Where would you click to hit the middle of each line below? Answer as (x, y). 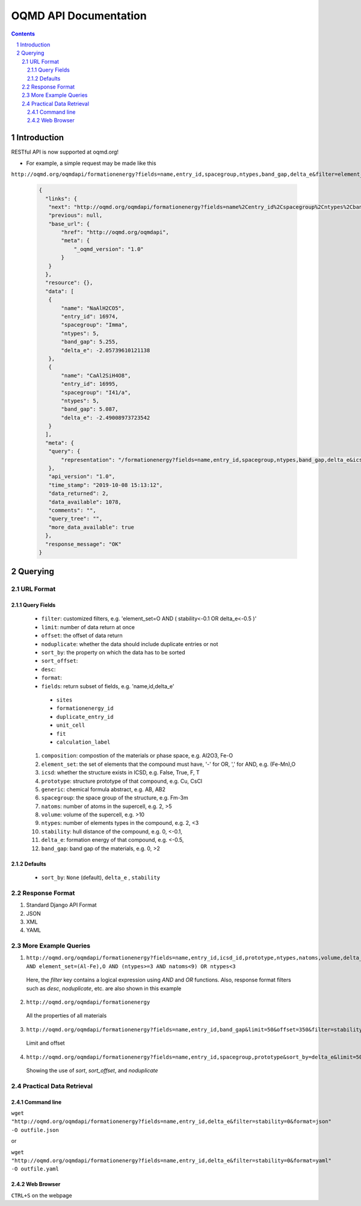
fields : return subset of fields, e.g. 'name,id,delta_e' (108, 686)
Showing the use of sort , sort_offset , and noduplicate (92, 1071)
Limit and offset (46, 1043)
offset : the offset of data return (82, 636)
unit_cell (71, 725)
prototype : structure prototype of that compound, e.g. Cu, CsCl (122, 781)
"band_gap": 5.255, (90, 342)
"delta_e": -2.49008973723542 (106, 418)
